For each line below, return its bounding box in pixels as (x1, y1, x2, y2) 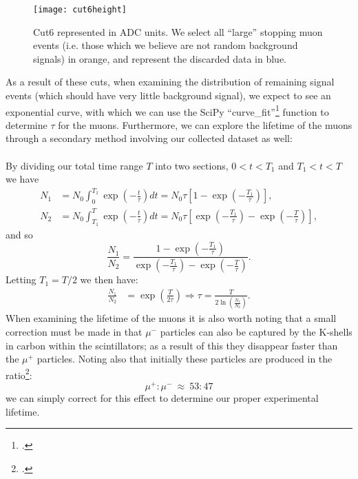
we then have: (80, 272, 138, 287)
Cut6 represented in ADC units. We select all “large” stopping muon (33, 24, 323, 39)
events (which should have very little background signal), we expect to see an (6, 88, 331, 103)
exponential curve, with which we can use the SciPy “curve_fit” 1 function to (6, 102, 329, 119)
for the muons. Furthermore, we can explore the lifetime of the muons (58, 117, 352, 132)
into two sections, (155, 158, 229, 172)
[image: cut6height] (33, 5, 127, 14)
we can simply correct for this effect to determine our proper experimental (6, 391, 319, 405)
